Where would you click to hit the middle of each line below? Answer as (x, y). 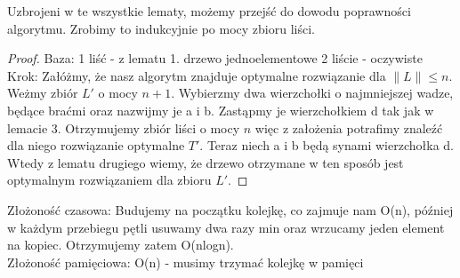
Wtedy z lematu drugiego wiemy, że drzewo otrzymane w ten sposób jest (206, 162)
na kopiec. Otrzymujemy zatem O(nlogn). (121, 245)
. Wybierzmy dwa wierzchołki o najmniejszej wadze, (312, 93)
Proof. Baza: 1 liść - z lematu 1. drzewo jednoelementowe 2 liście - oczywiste (215, 58)
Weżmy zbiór (43, 93)
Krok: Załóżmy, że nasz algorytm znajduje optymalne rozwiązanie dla (197, 75)
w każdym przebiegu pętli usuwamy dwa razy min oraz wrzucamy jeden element (226, 227)
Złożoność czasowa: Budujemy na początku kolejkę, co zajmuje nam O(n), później (230, 209)
